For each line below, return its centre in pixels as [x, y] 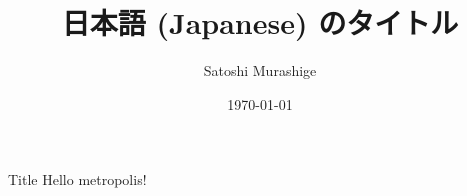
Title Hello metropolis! [77, 179]
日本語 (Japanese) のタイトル [260, 22]
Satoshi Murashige [260, 70]
